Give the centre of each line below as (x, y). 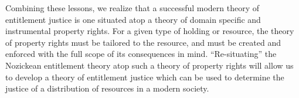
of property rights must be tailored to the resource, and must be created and (143, 42)
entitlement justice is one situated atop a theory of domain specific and (133, 19)
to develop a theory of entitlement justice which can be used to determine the (145, 77)
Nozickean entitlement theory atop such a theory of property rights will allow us (149, 65)
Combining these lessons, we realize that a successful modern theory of (132, 8)
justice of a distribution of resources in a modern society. (107, 88)
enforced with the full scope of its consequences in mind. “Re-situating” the (141, 54)
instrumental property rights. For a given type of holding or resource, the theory (150, 31)
